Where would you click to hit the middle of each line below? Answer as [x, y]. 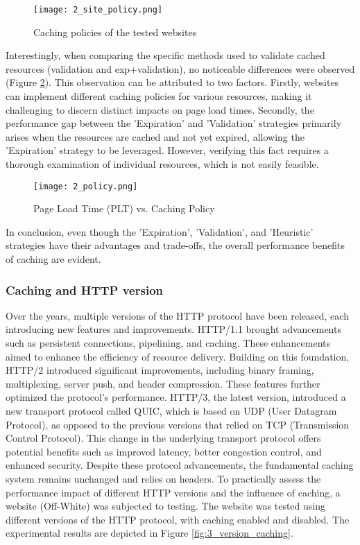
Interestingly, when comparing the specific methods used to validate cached [165, 55]
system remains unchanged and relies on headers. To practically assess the [163, 478]
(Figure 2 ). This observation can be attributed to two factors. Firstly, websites [172, 82]
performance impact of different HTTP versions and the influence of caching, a [173, 492]
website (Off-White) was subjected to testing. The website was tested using [165, 506]
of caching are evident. [53, 259]
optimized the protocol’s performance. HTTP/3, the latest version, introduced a [176, 397]
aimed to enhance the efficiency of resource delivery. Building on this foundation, [178, 356]
